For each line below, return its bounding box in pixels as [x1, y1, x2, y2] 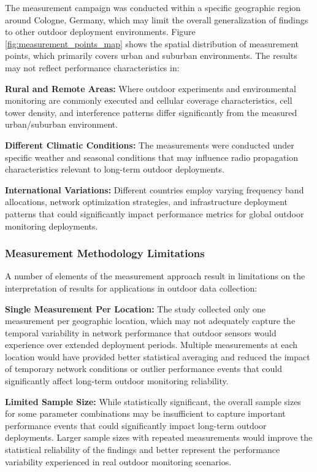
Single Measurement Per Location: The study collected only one [5, 302, 265, 315]
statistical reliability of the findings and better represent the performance [5, 443, 280, 456]
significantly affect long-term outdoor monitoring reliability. [5, 374, 229, 387]
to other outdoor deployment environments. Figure [5, 25, 196, 38]
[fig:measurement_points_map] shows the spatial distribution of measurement [5, 37, 299, 50]
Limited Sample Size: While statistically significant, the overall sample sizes [5, 395, 301, 408]
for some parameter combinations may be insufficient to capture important [5, 407, 286, 420]
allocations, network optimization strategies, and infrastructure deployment [5, 195, 288, 208]
